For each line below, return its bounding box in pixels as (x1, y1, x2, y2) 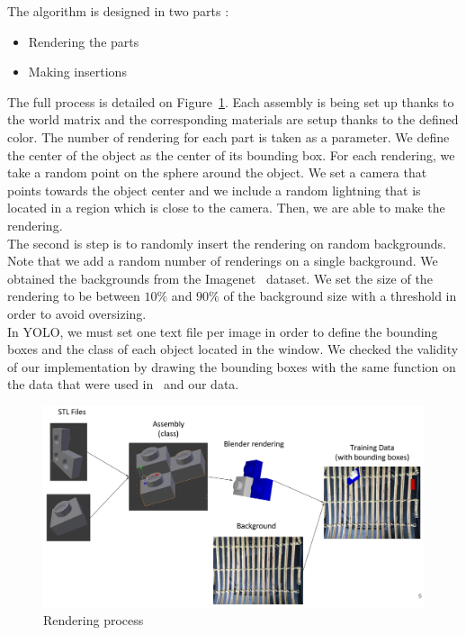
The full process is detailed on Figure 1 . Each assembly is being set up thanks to (7, 92, 454, 111)
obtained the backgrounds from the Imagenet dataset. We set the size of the (7, 268, 433, 287)
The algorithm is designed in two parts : (7, 2, 229, 20)
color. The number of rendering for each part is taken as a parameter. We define (7, 127, 450, 146)
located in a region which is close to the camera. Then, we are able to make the (7, 198, 445, 217)
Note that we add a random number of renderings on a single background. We (7, 251, 438, 270)
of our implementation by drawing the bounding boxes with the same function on (7, 357, 456, 376)
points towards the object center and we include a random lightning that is (7, 180, 421, 199)
